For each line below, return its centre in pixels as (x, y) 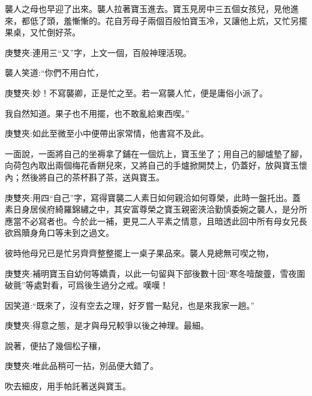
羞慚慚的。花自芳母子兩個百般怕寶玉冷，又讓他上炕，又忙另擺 (185, 20)
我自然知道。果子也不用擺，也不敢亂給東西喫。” (97, 113)
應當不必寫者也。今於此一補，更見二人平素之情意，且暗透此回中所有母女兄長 (156, 221)
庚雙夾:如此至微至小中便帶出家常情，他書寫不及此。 (107, 133)
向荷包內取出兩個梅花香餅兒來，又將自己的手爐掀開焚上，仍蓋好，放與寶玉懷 (156, 165)
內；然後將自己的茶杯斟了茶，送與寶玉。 (85, 177)
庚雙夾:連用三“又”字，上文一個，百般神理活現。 (98, 52)
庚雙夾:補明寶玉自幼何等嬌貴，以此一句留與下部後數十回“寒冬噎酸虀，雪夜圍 (155, 273)
